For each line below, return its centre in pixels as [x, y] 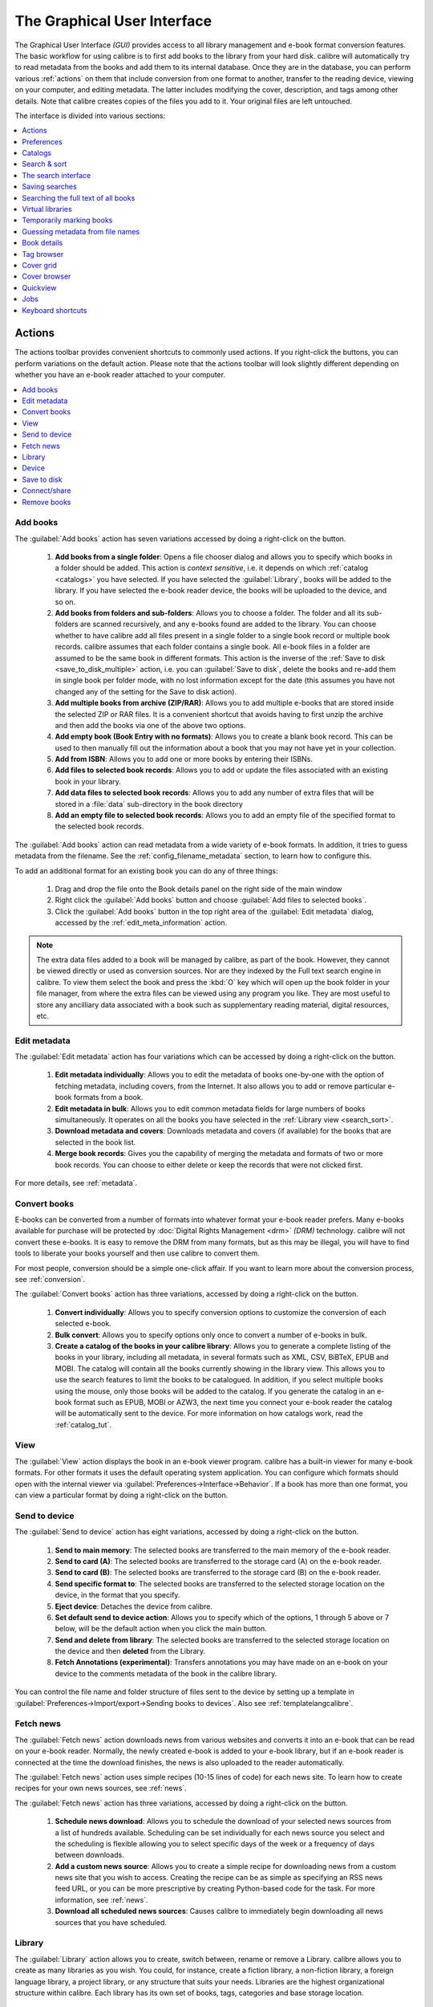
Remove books [47, 502]
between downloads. [89, 1855]
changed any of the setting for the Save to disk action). [146, 691]
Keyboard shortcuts [55, 310]
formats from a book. [108, 1097]
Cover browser [47, 276]
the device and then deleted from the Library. [130, 1651]
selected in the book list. [95, 1142]
